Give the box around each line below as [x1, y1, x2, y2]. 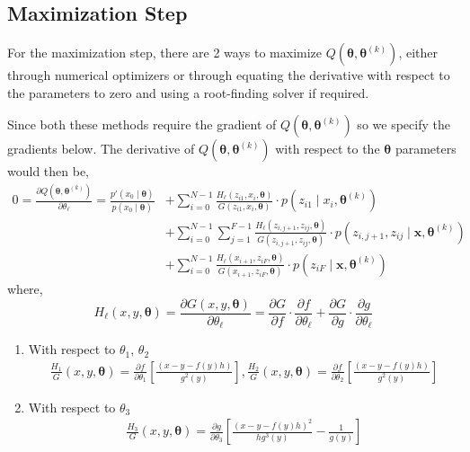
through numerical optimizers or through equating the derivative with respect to [7, 66, 450, 84]
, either [398, 43, 439, 62]
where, [7, 279, 43, 297]
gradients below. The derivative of [7, 139, 195, 158]
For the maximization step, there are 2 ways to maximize [7, 43, 323, 62]
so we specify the [357, 115, 450, 134]
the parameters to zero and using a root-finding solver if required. [7, 83, 369, 102]
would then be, [7, 162, 90, 181]
